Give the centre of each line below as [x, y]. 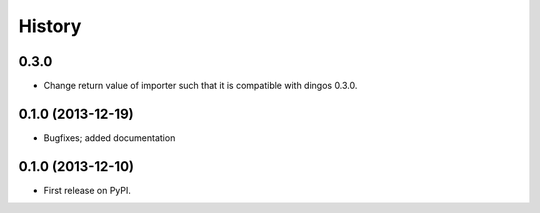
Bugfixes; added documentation [109, 137]
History [50, 26]
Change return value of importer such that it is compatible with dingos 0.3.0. [200, 86]
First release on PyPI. [87, 190]
